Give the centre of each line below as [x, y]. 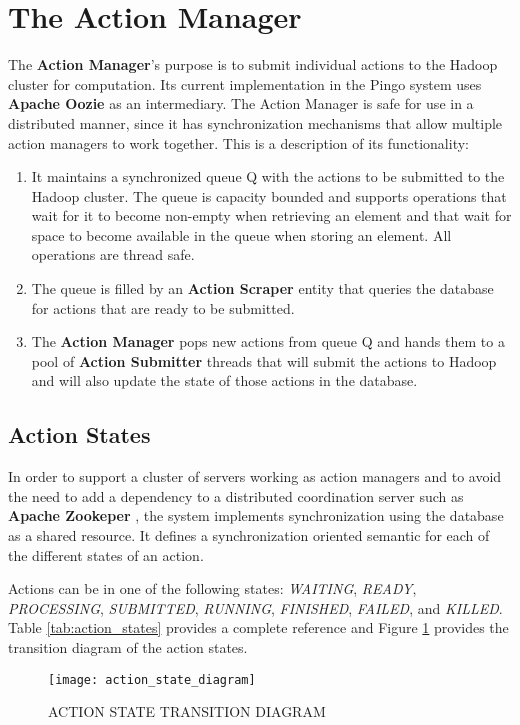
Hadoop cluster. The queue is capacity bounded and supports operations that [269, 195]
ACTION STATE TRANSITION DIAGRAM [187, 711]
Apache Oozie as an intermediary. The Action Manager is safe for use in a [241, 103]
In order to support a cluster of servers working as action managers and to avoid [255, 476]
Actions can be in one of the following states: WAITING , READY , [212, 588]
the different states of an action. [106, 554]
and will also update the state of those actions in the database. [224, 380]
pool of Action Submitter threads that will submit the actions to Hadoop [264, 360]
